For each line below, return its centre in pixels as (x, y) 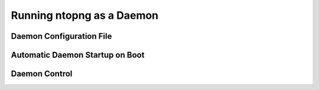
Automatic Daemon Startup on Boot (78, 55)
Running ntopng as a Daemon (85, 15)
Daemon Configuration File (61, 36)
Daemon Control (42, 74)
